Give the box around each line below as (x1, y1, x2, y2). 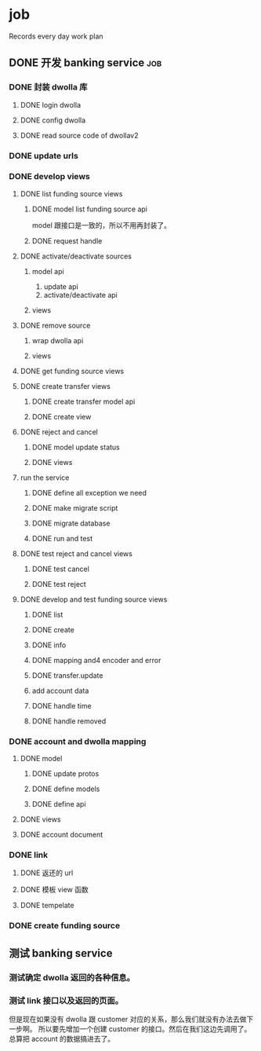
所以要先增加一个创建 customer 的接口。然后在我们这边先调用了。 (38, 1024, 252, 1034)
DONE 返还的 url (20, 868, 74, 877)
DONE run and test (31, 533, 93, 543)
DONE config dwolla (20, 115, 86, 125)
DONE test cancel (31, 564, 89, 573)
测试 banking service (9, 947, 113, 960)
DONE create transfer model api (31, 397, 136, 406)
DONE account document (20, 830, 103, 840)
